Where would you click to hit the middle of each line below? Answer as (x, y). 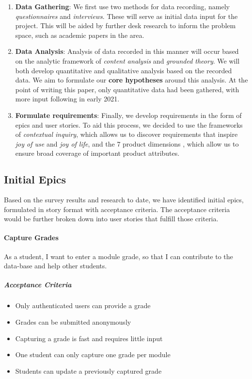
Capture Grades (31, 238)
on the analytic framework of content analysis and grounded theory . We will (127, 60)
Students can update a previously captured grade (88, 371)
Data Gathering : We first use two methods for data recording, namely (122, 6)
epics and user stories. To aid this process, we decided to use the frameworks (129, 124)
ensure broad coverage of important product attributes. (97, 153)
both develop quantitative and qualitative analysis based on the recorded (124, 70)
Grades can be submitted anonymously (73, 322)
